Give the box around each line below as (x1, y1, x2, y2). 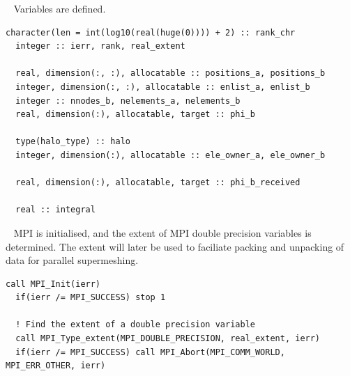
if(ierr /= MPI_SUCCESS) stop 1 (15, 292, 166, 303)
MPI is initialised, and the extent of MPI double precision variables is (13, 225, 312, 240)
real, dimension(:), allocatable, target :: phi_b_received (15, 178, 300, 188)
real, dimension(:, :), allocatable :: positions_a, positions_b (15, 68, 326, 79)
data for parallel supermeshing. (6, 253, 139, 267)
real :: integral (15, 205, 96, 215)
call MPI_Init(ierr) (6, 279, 101, 289)
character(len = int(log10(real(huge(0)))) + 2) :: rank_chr (6, 27, 296, 38)
